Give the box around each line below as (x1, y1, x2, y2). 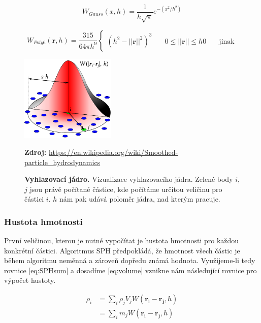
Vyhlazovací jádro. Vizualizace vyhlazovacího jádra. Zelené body (24, 174, 233, 184)
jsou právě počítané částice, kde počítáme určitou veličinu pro (29, 183, 222, 194)
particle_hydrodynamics (24, 156, 101, 167)
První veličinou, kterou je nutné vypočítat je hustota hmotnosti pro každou (4, 235, 239, 246)
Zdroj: (24, 146, 47, 157)
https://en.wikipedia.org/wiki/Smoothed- (48, 146, 178, 157)
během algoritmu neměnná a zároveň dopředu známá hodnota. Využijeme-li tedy (4, 255, 255, 266)
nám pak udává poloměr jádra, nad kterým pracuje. (59, 193, 220, 204)
